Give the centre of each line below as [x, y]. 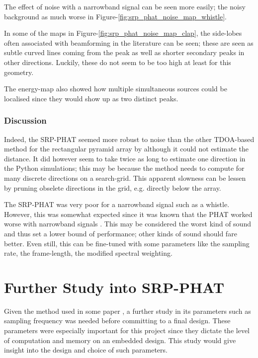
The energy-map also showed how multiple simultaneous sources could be [116, 89]
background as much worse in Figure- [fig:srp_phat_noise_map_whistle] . [116, 16]
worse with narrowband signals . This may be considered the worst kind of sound [128, 224]
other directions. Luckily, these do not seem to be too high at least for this [118, 62]
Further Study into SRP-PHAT [114, 287]
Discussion [25, 120]
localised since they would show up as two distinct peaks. [91, 98]
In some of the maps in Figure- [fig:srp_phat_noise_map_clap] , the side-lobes [123, 33]
